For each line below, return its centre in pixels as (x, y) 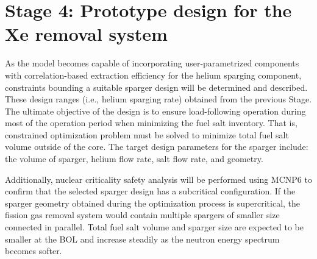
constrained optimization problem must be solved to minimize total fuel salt (147, 134)
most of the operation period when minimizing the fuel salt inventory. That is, (151, 123)
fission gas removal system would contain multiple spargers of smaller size (142, 215)
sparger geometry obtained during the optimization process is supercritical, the (153, 203)
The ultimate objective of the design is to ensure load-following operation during (155, 111)
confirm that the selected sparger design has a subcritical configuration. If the (150, 191)
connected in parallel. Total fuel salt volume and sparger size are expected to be (154, 227)
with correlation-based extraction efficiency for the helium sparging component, (153, 75)
